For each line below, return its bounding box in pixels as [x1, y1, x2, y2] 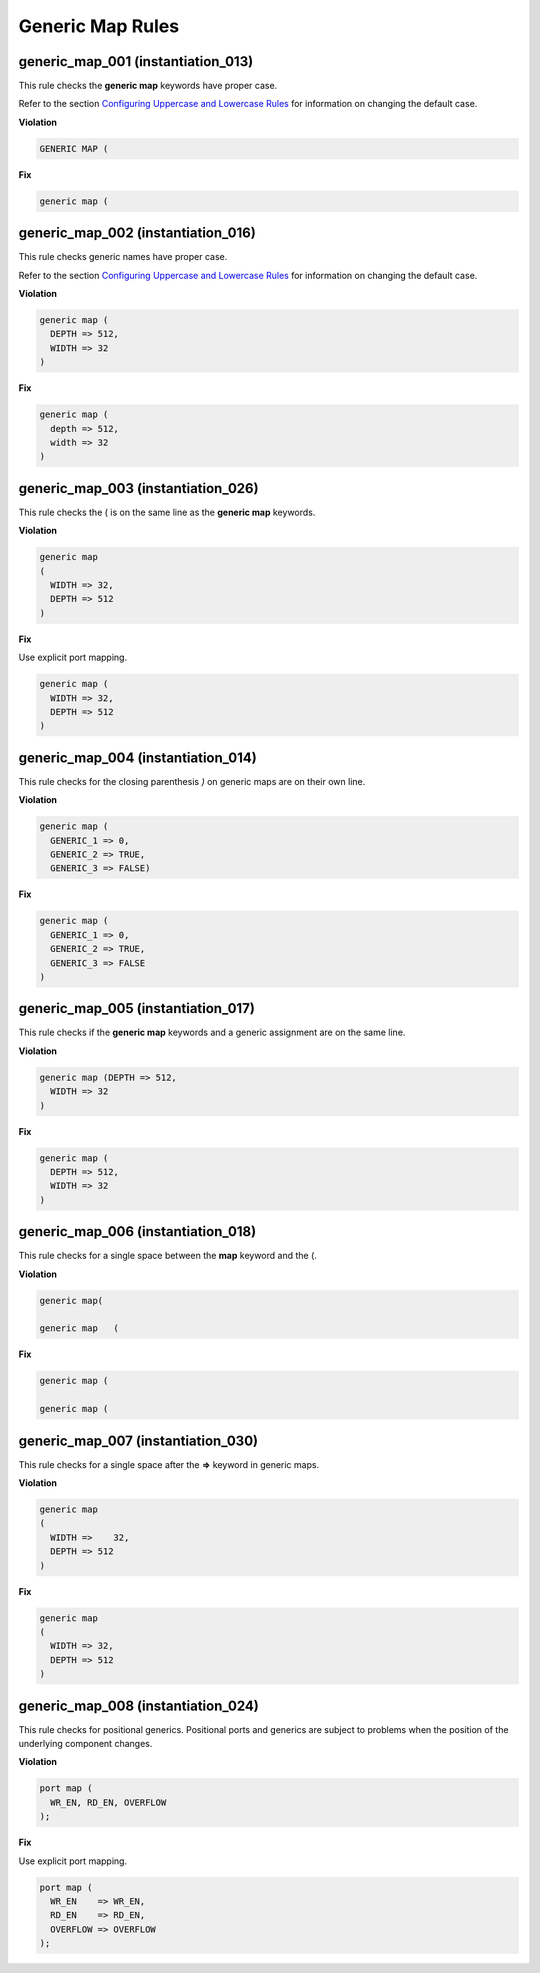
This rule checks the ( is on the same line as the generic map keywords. [18, 506, 316, 518]
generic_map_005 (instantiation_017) [18, 1000, 255, 1017]
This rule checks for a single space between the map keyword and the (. [18, 1250, 317, 1262]
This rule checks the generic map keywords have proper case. [18, 80, 278, 92]
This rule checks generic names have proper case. [18, 251, 228, 263]
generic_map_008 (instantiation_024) [18, 1697, 259, 1714]
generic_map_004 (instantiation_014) [18, 749, 257, 766]
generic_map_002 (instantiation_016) [18, 225, 257, 242]
